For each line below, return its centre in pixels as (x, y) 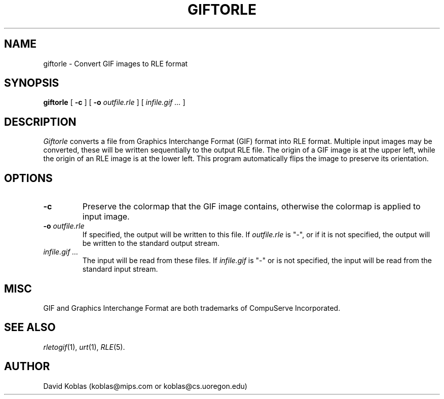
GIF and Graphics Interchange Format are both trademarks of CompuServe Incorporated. (192, 308)
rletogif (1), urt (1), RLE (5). (84, 347)
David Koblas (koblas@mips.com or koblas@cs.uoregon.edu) (145, 386)
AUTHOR (27, 367)
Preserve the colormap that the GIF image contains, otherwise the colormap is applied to (251, 207)
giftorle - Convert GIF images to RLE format (116, 63)
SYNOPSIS (32, 83)
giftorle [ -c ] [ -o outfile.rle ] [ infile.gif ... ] (114, 102)
